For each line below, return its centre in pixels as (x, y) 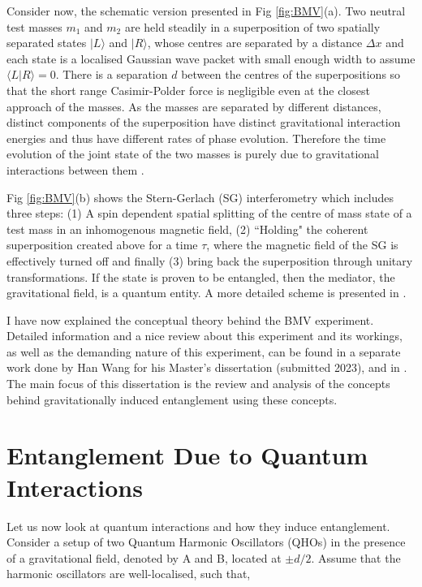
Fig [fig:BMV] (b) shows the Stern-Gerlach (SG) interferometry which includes (200, 197)
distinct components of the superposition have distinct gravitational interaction (204, 122)
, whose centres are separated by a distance (255, 43)
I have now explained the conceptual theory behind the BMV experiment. (190, 319)
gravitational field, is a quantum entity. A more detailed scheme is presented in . (207, 293)
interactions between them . (75, 169)
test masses (34, 26)
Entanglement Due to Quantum (187, 455)
